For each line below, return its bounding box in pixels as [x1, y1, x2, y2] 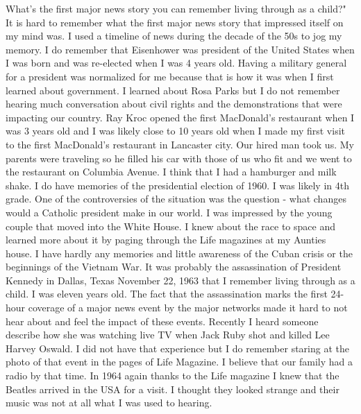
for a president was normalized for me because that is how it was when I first [6, 69, 334, 83]
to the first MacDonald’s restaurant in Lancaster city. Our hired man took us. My [6, 137, 354, 151]
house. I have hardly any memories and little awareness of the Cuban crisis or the [6, 245, 353, 260]
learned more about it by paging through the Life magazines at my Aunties [6, 232, 326, 247]
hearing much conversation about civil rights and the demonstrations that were [6, 96, 342, 111]
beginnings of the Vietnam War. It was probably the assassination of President [6, 259, 342, 274]
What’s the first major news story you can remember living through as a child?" [6, 1, 346, 15]
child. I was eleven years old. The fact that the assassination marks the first [6, 286, 328, 301]
